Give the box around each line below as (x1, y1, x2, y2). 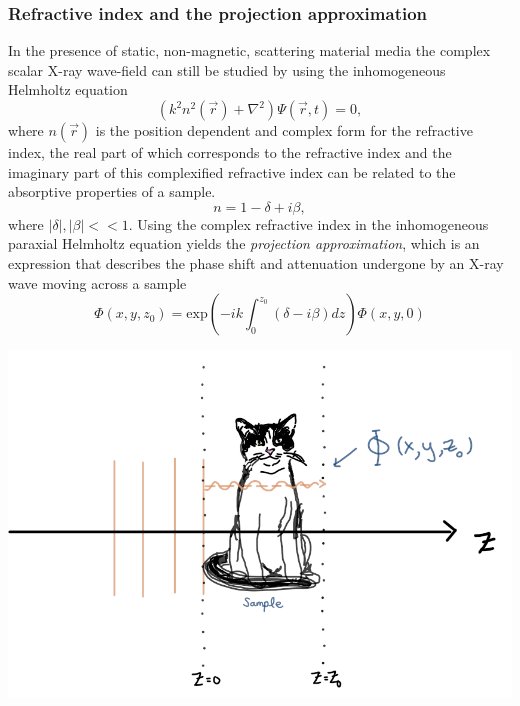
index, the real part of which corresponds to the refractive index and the (8, 142, 452, 162)
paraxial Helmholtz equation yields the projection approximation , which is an (8, 233, 480, 254)
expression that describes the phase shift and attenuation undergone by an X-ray (8, 252, 504, 273)
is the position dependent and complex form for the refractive (95, 120, 473, 140)
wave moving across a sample (8, 272, 187, 293)
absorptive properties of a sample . (8, 181, 216, 202)
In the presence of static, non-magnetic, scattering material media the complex (8, 40, 491, 61)
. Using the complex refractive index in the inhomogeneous (128, 213, 489, 234)
